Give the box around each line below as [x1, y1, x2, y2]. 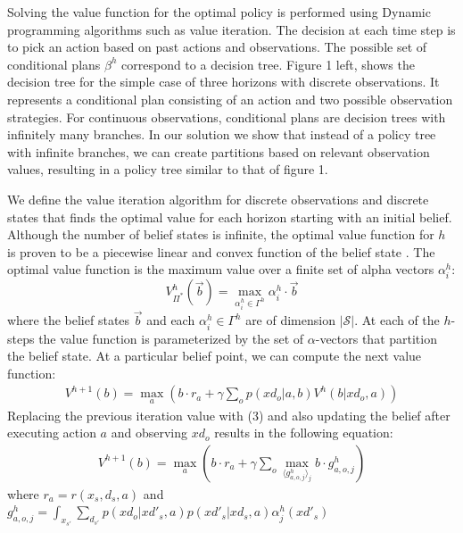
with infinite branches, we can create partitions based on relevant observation [7, 142, 430, 161]
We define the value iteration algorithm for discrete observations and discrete [7, 189, 429, 208]
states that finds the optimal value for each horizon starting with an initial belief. [7, 207, 452, 226]
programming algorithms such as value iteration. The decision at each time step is [7, 20, 456, 38]
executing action [7, 423, 96, 442]
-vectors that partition [315, 329, 437, 347]
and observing [111, 423, 187, 442]
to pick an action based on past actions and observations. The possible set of [7, 37, 427, 56]
